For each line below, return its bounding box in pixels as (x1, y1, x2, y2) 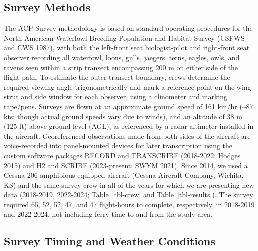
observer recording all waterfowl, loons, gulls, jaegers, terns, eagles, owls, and (4, 52, 240, 62)
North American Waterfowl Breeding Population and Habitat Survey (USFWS (4, 32, 245, 43)
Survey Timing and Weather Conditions (4, 233, 216, 249)
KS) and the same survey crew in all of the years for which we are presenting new (4, 179, 254, 190)
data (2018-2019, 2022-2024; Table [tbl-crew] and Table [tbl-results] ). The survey (4, 189, 253, 200)
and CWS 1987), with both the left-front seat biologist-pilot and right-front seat (4, 42, 250, 53)
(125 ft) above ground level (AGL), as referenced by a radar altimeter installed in (4, 121, 254, 131)
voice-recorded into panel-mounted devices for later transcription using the (4, 140, 233, 151)
